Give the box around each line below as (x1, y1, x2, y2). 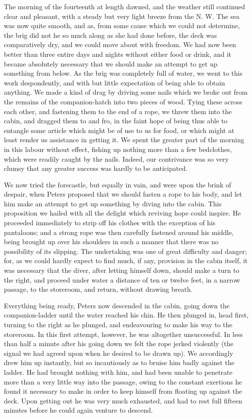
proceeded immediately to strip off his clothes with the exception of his (4, 217, 216, 228)
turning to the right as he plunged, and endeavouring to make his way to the (4, 319, 233, 329)
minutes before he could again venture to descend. (4, 405, 153, 415)
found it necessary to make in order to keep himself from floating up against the (4, 386, 242, 396)
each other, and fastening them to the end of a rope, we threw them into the (4, 106, 232, 116)
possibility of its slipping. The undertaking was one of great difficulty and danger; (4, 246, 247, 256)
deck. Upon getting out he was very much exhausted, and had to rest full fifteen (4, 395, 242, 405)
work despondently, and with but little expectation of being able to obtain (4, 77, 225, 87)
